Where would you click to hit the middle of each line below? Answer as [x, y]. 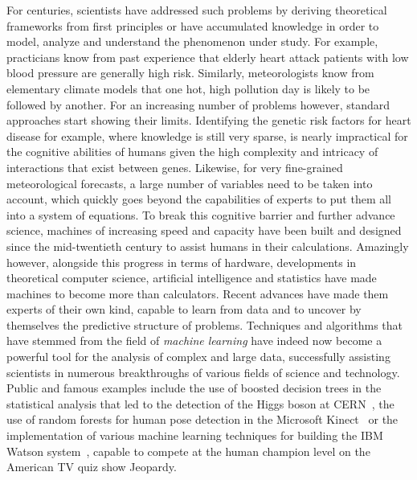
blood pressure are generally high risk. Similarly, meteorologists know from [190, 73]
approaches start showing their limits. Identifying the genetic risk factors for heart [209, 120]
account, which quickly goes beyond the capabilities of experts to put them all [199, 199]
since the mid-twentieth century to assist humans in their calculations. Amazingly [208, 246]
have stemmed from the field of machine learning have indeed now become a [194, 341]
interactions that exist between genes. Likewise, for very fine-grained [175, 167]
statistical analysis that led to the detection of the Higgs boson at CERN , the [200, 403]
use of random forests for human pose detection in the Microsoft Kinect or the [202, 419]
